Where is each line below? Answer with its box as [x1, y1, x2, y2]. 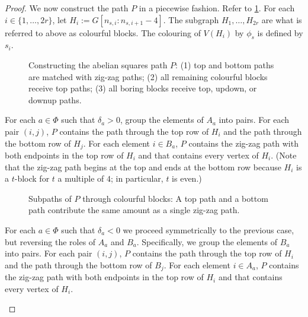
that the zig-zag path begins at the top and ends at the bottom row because [5, 160, 281, 173]
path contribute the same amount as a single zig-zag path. [28, 204, 240, 216]
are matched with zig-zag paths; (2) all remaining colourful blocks [28, 70, 268, 83]
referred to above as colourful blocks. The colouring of [5, 26, 201, 39]
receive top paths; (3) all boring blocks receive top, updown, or [28, 82, 257, 94]
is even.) [172, 172, 202, 185]
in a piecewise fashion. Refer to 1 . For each [139, 2, 295, 14]
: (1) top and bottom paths [175, 58, 274, 71]
